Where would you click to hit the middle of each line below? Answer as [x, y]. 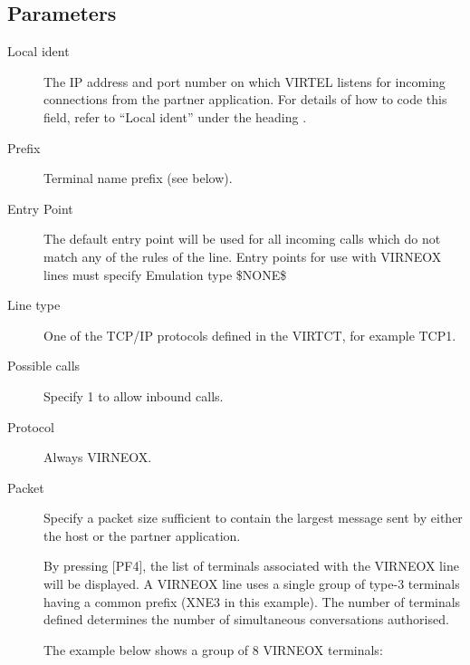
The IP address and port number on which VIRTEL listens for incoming [245, 81]
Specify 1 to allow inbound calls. [134, 395]
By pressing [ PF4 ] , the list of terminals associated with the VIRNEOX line [251, 566]
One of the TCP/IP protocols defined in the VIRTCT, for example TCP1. [250, 335]
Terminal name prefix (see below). [138, 178]
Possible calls [44, 366]
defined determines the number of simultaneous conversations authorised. [246, 619]
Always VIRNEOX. [98, 457]
